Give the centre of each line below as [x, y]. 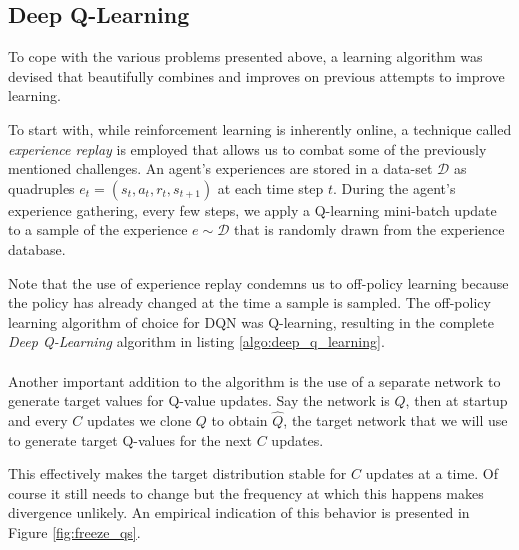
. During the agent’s [394, 187]
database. [37, 248]
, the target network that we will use [395, 419]
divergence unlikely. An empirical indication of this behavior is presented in [239, 512]
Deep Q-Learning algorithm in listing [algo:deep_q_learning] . [196, 341]
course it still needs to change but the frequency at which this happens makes [246, 492]
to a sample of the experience [98, 229]
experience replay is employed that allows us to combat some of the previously [247, 148]
